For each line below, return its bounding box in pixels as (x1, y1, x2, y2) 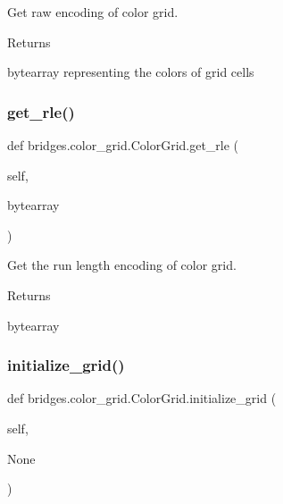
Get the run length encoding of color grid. (7, 256, 237, 274)
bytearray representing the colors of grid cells (7, 63, 254, 81)
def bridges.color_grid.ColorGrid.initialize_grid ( (7, 389, 277, 407)
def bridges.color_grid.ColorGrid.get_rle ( (7, 136, 239, 154)
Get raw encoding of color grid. (7, 3, 179, 21)
